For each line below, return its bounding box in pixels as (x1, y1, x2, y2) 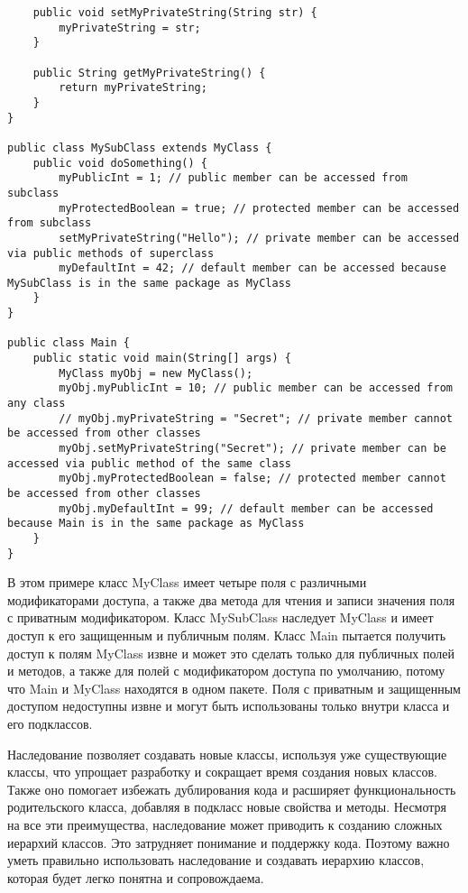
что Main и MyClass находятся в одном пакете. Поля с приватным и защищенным (7, 678, 461, 697)
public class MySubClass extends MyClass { (7, 141, 272, 154)
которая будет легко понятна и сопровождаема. (7, 868, 264, 887)
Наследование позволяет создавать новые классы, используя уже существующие (7, 744, 447, 763)
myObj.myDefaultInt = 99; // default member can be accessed (59, 502, 434, 515)
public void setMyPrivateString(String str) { (32, 6, 317, 19)
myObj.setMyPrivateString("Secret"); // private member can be (59, 442, 446, 456)
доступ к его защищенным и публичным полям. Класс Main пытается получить (7, 626, 446, 645)
